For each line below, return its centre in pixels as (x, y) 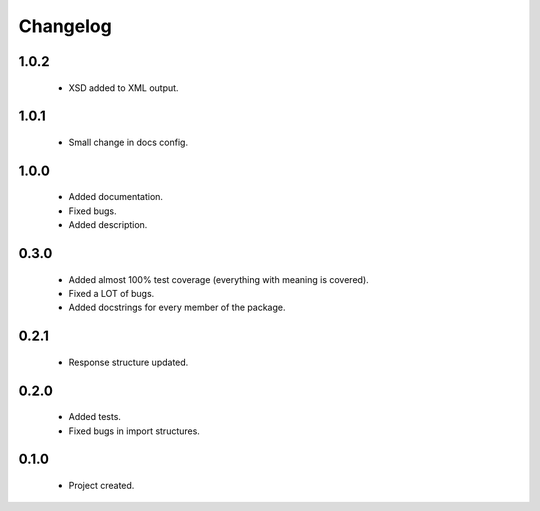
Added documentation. (116, 197)
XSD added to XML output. (123, 87)
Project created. (101, 485)
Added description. (108, 225)
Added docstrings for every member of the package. (177, 307)
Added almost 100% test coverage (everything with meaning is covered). (218, 279)
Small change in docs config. (128, 142)
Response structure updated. (128, 362)
